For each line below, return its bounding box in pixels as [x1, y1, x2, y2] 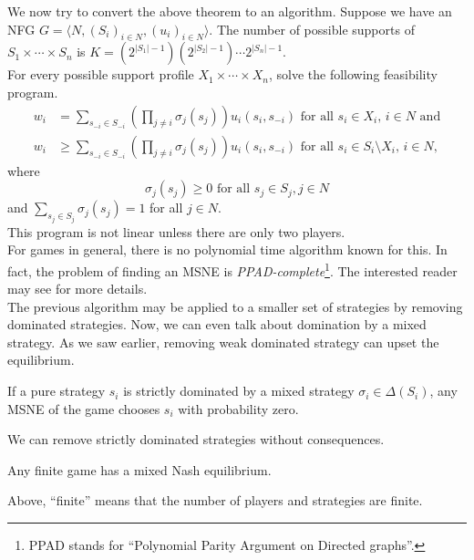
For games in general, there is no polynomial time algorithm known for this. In [7, 240, 448, 259]
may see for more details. [7, 279, 148, 298]
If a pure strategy [7, 381, 106, 400]
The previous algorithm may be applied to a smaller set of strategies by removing [7, 296, 463, 316]
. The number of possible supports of [209, 19, 415, 38]
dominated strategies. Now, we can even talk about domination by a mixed [7, 315, 427, 334]
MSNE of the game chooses [7, 399, 160, 418]
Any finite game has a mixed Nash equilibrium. [7, 460, 272, 479]
